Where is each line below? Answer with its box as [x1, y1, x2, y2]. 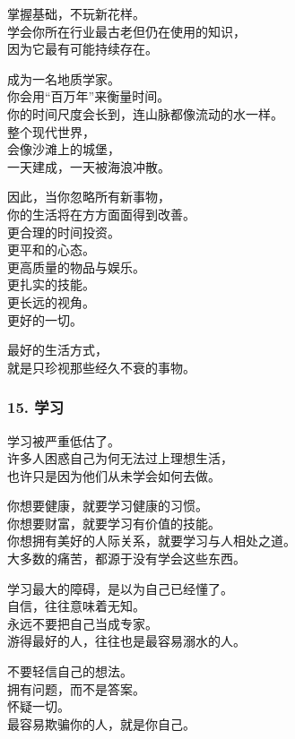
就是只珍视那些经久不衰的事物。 [7, 357, 195, 376]
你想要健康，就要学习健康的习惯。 [7, 496, 208, 515]
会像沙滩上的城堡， [7, 140, 120, 159]
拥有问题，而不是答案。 [7, 679, 145, 698]
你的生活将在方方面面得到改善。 [7, 204, 195, 223]
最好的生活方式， [7, 340, 108, 359]
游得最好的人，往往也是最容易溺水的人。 [7, 632, 246, 650]
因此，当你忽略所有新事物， [7, 187, 170, 206]
